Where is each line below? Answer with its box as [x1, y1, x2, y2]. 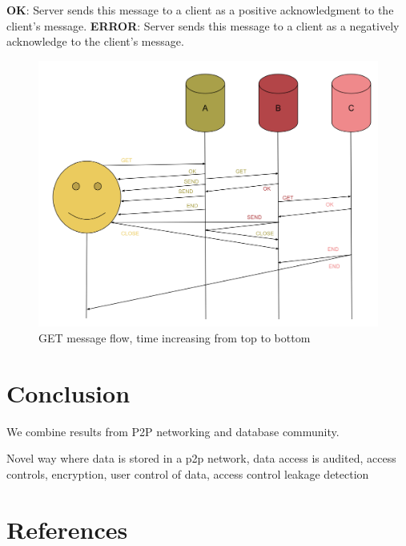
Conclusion [6, 376, 131, 409]
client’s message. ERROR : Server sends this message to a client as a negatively [6, 17, 400, 34]
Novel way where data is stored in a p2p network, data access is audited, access [6, 450, 396, 467]
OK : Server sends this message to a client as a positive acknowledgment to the [6, 2, 394, 18]
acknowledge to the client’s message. [6, 33, 184, 50]
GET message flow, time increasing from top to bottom [38, 330, 311, 346]
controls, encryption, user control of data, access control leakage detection [6, 465, 369, 482]
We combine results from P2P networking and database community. [6, 423, 340, 439]
